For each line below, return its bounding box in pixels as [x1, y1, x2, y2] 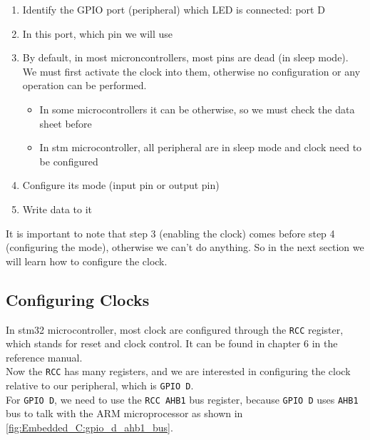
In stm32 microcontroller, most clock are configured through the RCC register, [6, 322, 344, 337]
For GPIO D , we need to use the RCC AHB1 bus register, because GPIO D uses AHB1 [6, 392, 359, 406]
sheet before [39, 116, 92, 131]
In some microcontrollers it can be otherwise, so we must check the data [39, 101, 355, 116]
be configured [39, 153, 98, 168]
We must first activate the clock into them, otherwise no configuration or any [22, 63, 361, 78]
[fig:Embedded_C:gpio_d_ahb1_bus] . [6, 419, 173, 434]
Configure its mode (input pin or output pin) [22, 178, 220, 193]
